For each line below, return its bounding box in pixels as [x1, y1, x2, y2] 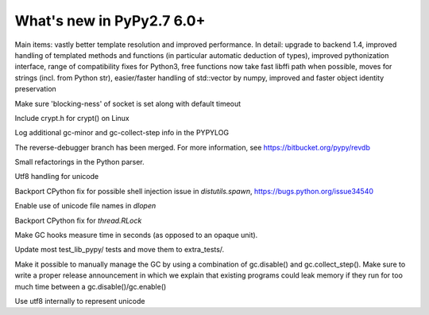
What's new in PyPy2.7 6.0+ [14, 12, 206, 29]
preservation [14, 84, 57, 94]
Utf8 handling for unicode [14, 172, 99, 181]
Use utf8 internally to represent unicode [14, 296, 145, 305]
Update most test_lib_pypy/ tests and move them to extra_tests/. [14, 245, 225, 255]
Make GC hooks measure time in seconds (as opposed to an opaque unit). [14, 231, 258, 240]
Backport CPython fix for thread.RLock [14, 216, 142, 225]
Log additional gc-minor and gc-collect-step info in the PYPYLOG [14, 128, 230, 138]
